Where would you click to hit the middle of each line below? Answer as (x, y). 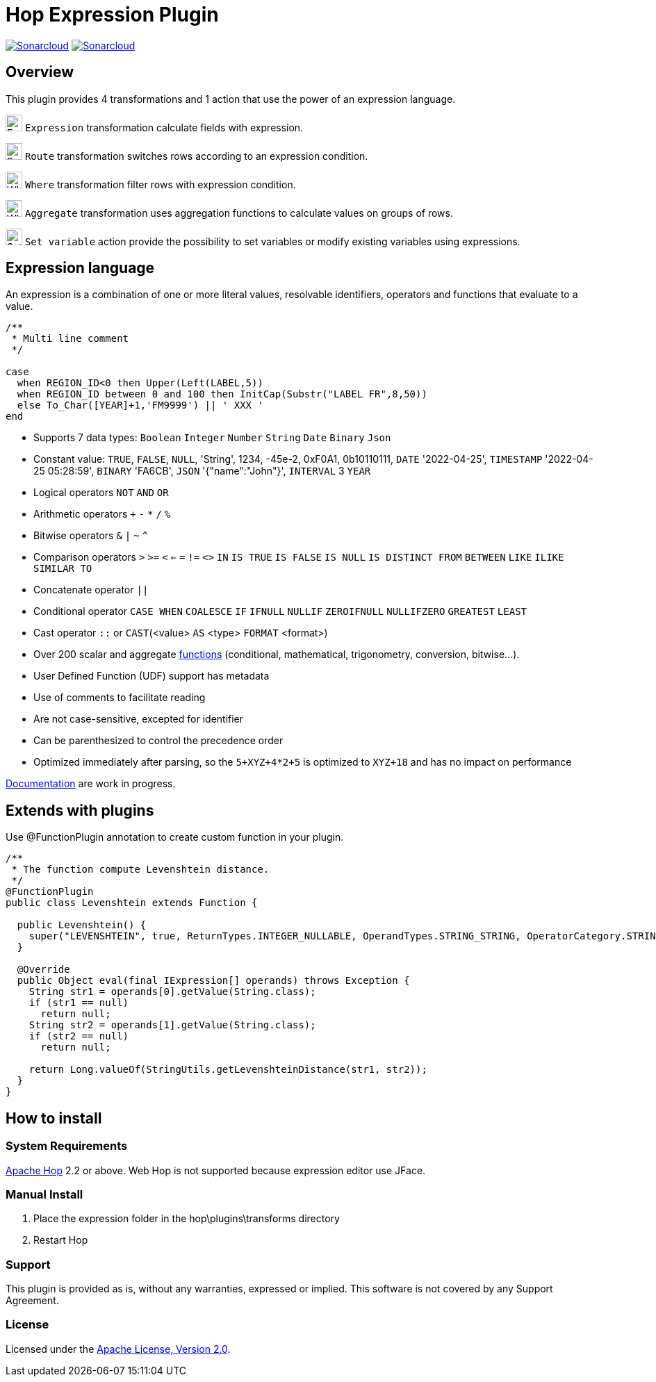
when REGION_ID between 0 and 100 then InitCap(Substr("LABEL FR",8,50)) (222, 394)
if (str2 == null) (79, 1036)
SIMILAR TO (63, 569)
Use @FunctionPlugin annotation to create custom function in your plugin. (175, 837)
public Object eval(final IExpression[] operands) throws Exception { (213, 981)
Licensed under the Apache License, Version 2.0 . (118, 1349)
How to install (54, 1118)
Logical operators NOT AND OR (101, 493)
